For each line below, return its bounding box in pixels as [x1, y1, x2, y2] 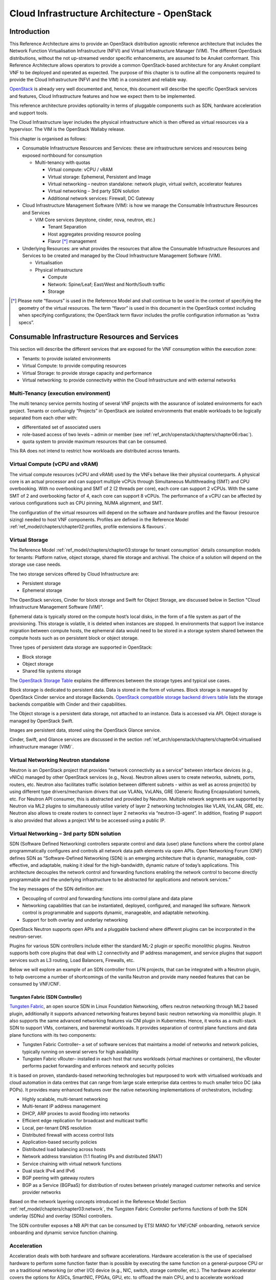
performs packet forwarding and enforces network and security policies [22, 1063, 174, 1069]
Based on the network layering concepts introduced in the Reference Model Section [9, 1199, 187, 1205]
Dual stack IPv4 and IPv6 [22, 1167, 75, 1174]
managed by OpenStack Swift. [9, 717, 74, 724]
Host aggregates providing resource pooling [48, 231, 141, 237]
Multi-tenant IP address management [22, 1103, 101, 1110]
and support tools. [9, 110, 48, 116]
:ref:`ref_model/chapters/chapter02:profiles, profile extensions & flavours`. [9, 524, 167, 530]
